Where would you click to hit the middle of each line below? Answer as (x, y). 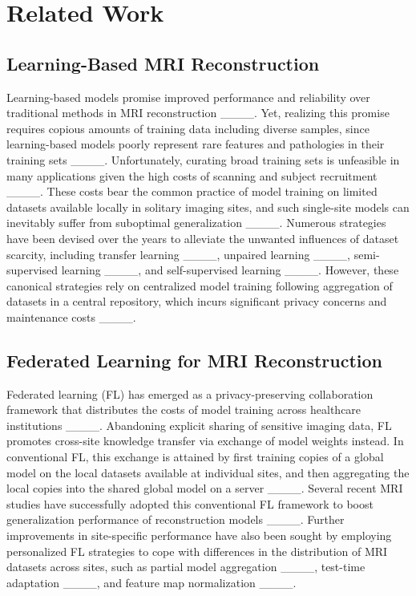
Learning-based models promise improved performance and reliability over (188, 97)
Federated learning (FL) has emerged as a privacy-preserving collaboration (190, 393)
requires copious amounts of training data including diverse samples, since (188, 128)
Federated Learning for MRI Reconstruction (195, 360)
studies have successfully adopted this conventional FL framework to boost (190, 503)
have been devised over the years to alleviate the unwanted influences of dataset (203, 238)
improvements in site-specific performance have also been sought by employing (199, 535)
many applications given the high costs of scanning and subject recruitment (192, 175)
